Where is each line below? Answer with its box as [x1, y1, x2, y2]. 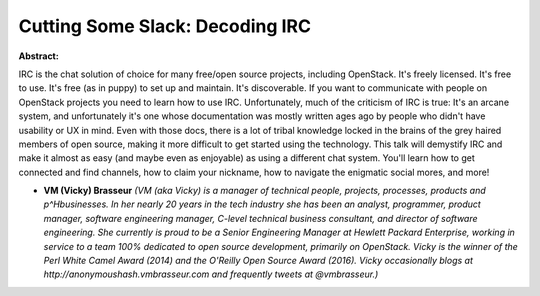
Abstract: [18, 50, 59, 62]
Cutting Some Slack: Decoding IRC [18, 15, 312, 37]
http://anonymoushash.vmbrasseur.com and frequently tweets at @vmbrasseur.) [43, 268, 379, 280]
